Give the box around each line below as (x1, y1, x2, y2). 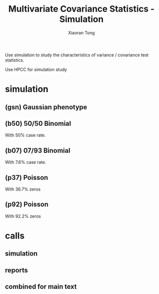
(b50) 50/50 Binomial (5, 119, 71, 127)
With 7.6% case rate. (5, 159, 47, 165)
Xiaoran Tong (68, 30, 95, 35)
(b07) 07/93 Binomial (5, 146, 70, 155)
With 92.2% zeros (5, 213, 41, 219)
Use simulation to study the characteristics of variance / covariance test (5, 52, 149, 58)
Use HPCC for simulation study (5, 67, 67, 72)
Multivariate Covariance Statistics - (8, 3, 155, 15)
